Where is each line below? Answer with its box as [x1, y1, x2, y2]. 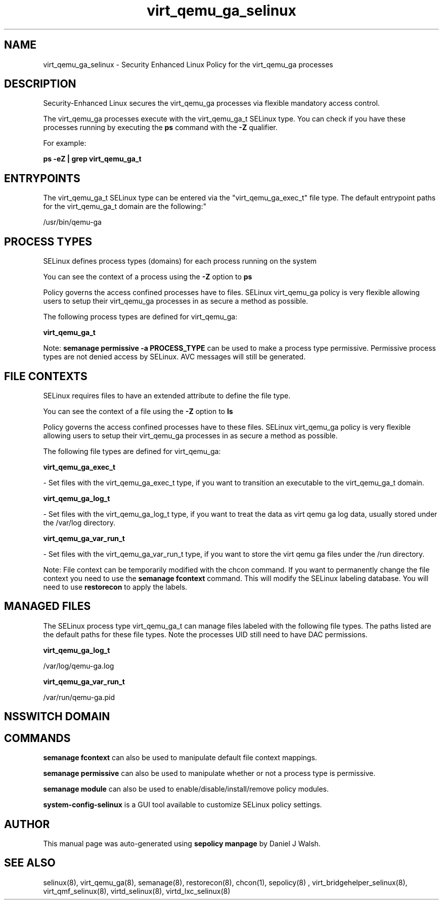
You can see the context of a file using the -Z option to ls [43, 406, 233, 416]
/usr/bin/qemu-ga [43, 218, 102, 227]
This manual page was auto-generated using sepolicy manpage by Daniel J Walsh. [43, 839, 321, 848]
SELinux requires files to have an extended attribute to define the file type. [43, 391, 291, 400]
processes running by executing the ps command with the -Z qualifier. [43, 123, 278, 132]
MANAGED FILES [4, 600, 91, 613]
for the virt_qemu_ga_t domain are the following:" [43, 202, 206, 211]
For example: [43, 139, 86, 148]
